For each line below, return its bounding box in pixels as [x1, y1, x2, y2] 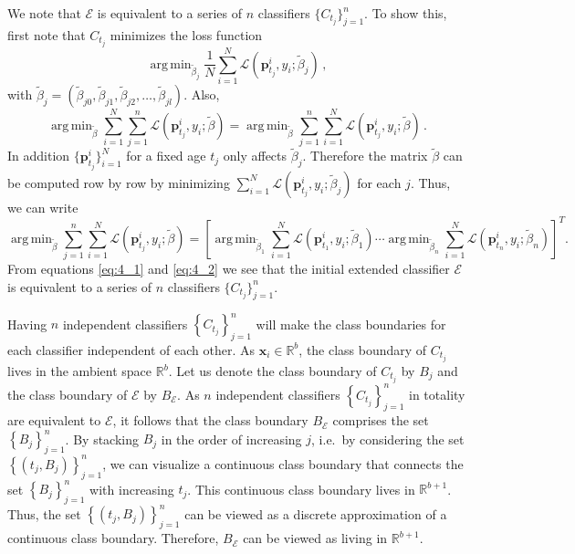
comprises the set [332, 411, 429, 430]
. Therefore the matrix [302, 146, 428, 165]
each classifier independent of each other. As [7, 340, 255, 359]
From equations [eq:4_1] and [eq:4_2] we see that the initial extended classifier [7, 259, 450, 278]
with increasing [89, 479, 174, 498]
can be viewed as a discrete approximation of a [184, 504, 447, 523]
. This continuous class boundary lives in [187, 479, 415, 498]
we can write [7, 197, 78, 216]
